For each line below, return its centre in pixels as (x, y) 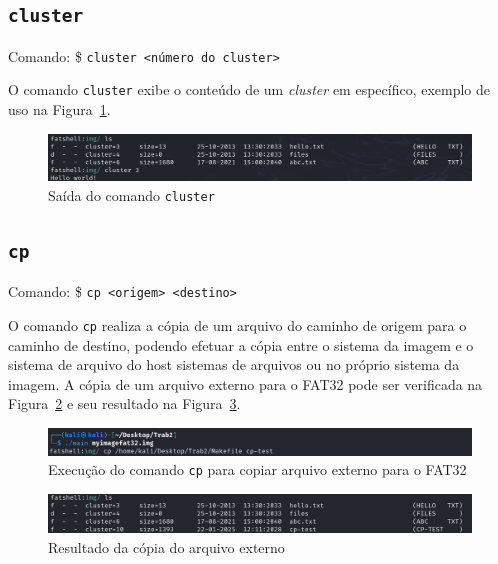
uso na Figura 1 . (59, 109)
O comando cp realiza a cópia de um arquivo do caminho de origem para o (237, 324)
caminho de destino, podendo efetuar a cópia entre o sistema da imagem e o (241, 344)
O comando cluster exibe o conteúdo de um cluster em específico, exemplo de (249, 89)
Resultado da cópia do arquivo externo (166, 546)
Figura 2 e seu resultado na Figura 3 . (124, 403)
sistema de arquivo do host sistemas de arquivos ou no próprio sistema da (234, 364)
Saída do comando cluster (131, 194)
